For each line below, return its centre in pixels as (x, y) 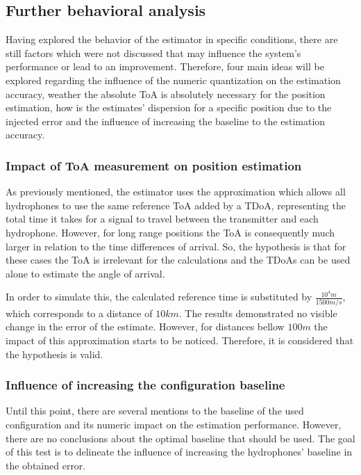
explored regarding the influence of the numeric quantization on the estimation (173, 80)
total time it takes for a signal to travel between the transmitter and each (162, 219)
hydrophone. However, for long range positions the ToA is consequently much (170, 232)
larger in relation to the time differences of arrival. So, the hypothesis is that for (176, 246)
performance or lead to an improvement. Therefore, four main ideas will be (165, 66)
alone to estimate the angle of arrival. (85, 273)
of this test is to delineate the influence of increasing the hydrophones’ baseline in (179, 452)
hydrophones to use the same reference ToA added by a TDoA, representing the (176, 205)
